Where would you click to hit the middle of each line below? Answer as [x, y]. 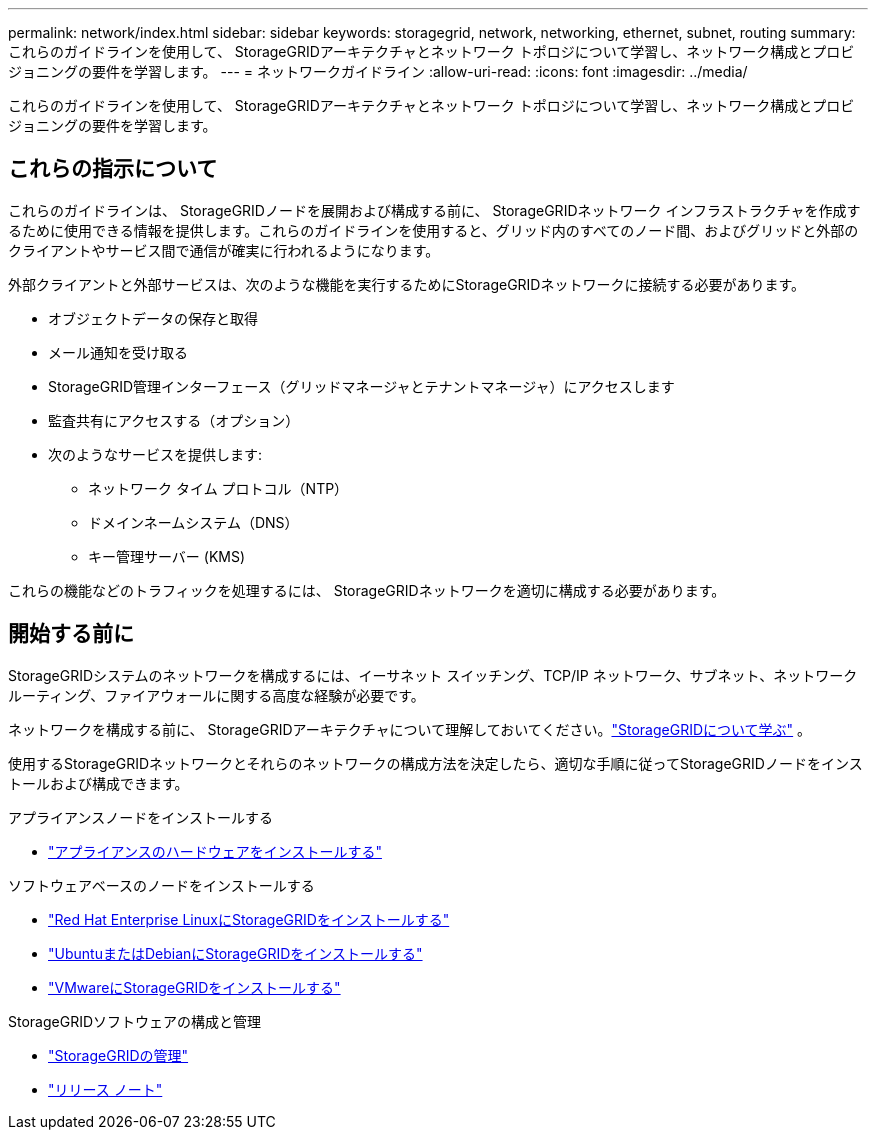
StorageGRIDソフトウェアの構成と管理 [135, 1021]
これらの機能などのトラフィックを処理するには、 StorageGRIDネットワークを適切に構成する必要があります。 [367, 590]
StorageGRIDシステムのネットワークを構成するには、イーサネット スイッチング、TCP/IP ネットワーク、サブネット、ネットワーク [433, 675]
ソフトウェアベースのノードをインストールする [161, 885]
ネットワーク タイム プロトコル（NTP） [218, 488]
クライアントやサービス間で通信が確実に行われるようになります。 [224, 250]
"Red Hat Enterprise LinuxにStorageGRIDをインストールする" [249, 919]
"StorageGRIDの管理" [118, 1055]
